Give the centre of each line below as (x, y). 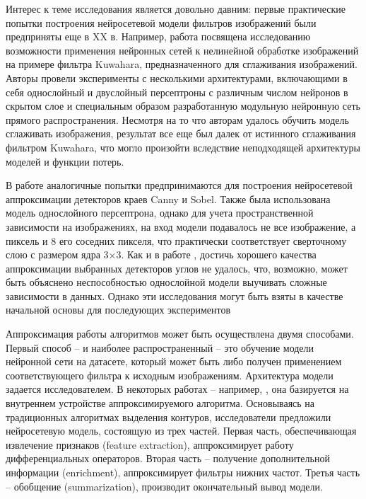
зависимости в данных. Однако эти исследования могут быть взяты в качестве (175, 296)
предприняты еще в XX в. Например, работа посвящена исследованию (158, 36)
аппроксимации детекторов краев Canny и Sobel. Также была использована (168, 199)
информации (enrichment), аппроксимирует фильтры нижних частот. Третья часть (183, 472)
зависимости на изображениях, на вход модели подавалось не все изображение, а (181, 226)
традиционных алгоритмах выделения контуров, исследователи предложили (169, 417)
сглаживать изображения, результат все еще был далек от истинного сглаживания (181, 133)
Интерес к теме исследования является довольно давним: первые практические (176, 8)
